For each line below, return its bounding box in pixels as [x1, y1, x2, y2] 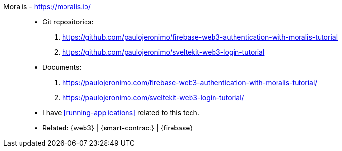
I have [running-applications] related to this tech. [43, 108, 199, 117]
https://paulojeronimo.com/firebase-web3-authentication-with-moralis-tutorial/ [62, 78, 318, 86]
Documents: [43, 63, 82, 71]
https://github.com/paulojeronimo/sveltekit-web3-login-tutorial [62, 48, 265, 56]
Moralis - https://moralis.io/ [3, 2, 91, 11]
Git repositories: [43, 18, 94, 26]
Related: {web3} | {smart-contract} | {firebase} [43, 124, 193, 132]
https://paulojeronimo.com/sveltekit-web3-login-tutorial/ [62, 93, 244, 102]
